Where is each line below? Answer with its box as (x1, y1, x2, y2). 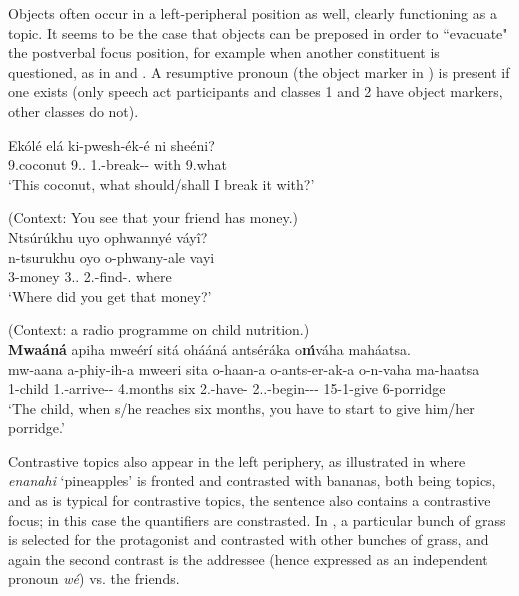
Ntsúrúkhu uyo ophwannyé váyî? (8, 226, 208, 247)
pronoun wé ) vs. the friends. (8, 568, 180, 589)
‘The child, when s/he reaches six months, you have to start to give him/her (8, 397, 475, 418)
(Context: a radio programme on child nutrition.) (8, 319, 310, 340)
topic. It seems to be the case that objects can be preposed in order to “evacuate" (8, 22, 508, 43)
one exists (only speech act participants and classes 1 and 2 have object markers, (8, 81, 503, 102)
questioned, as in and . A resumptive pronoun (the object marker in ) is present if (8, 61, 510, 82)
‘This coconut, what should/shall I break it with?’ (8, 173, 315, 194)
